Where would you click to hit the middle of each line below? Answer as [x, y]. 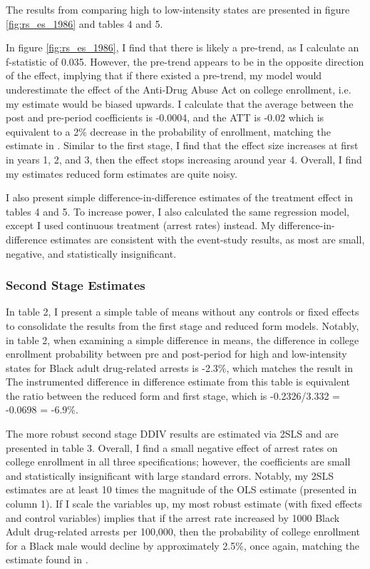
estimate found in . [47, 559]
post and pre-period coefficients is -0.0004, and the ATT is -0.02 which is [165, 117]
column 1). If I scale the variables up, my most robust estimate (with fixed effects [184, 504]
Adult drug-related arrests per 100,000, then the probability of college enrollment [183, 532]
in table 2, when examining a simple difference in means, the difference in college [183, 339]
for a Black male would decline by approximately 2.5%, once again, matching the [183, 545]
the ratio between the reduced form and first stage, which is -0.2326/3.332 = [173, 395]
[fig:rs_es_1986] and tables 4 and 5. [84, 23]
